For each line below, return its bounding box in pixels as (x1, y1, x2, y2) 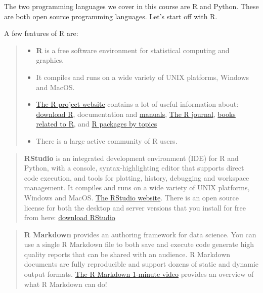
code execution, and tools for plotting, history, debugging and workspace (24, 172, 249, 183)
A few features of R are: (4, 28, 78, 38)
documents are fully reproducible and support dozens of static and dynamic (24, 259, 259, 269)
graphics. (36, 55, 64, 65)
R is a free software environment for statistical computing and (36, 45, 230, 55)
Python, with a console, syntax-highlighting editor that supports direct (24, 162, 244, 173)
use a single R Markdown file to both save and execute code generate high (24, 239, 254, 249)
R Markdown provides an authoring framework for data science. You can (24, 229, 256, 239)
